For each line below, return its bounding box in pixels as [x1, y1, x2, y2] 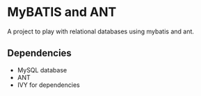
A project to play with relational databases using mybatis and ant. [7, 27, 195, 35]
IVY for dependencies [17, 81, 80, 89]
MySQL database [17, 65, 67, 74]
